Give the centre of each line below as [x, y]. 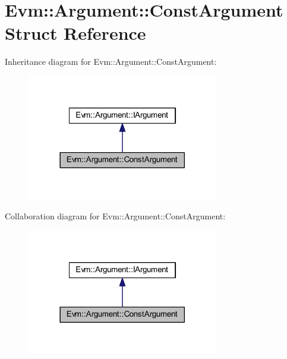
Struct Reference [75, 33]
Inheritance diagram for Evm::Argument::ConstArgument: [111, 62]
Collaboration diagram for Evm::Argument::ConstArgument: [115, 216]
